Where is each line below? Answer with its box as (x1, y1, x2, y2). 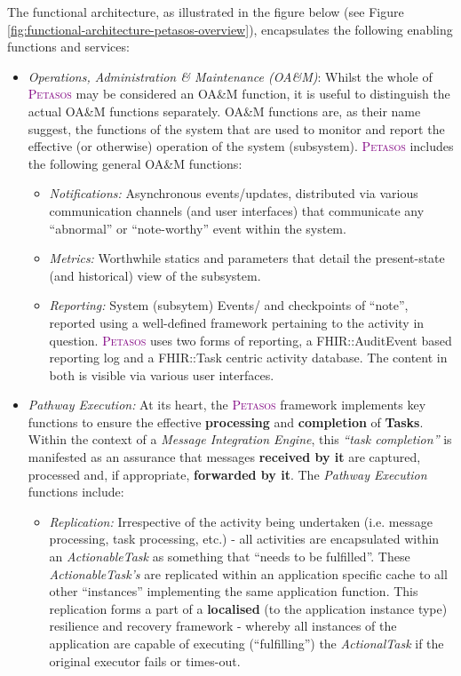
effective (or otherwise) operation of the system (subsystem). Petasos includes (28, 137, 454, 155)
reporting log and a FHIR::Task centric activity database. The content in (49, 348, 448, 367)
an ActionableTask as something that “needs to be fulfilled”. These (49, 547, 410, 566)
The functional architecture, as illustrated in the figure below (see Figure (7, 3, 404, 20)
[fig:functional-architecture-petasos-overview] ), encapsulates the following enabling (7, 20, 453, 38)
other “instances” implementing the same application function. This (49, 582, 418, 600)
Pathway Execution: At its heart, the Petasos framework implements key (28, 395, 426, 414)
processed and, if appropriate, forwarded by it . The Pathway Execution (28, 465, 427, 483)
